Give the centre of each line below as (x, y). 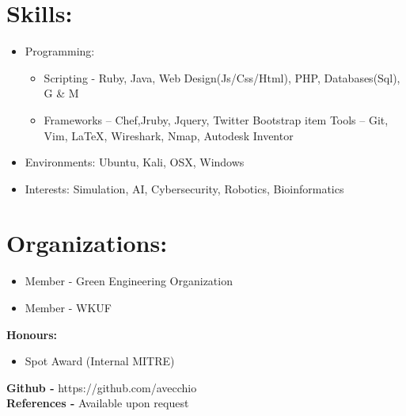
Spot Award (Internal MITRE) (100, 361)
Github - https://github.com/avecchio (102, 387)
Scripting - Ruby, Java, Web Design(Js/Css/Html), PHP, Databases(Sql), (222, 77)
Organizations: (87, 243)
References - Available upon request (98, 403)
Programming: (60, 51)
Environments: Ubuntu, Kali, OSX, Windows (135, 162)
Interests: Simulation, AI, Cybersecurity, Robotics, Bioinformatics (184, 188)
